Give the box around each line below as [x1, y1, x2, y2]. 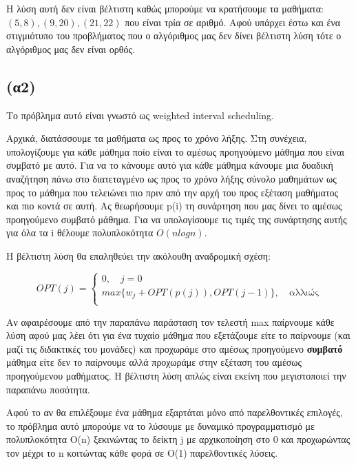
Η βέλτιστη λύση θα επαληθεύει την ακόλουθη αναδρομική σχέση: [6, 248, 271, 262]
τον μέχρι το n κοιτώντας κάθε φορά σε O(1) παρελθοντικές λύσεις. [6, 445, 278, 459]
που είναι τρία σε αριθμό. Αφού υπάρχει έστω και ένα [125, 14, 341, 29]
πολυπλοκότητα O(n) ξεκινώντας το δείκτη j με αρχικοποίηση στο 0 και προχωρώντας [6, 432, 350, 446]
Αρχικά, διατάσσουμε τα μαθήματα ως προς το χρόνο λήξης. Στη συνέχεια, [6, 131, 307, 145]
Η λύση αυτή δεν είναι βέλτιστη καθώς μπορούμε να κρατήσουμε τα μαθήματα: [6, 1, 324, 15]
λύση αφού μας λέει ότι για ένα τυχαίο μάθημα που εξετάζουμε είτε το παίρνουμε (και [6, 328, 350, 342]
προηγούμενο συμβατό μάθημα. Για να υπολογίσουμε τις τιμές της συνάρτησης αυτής [6, 211, 347, 226]
